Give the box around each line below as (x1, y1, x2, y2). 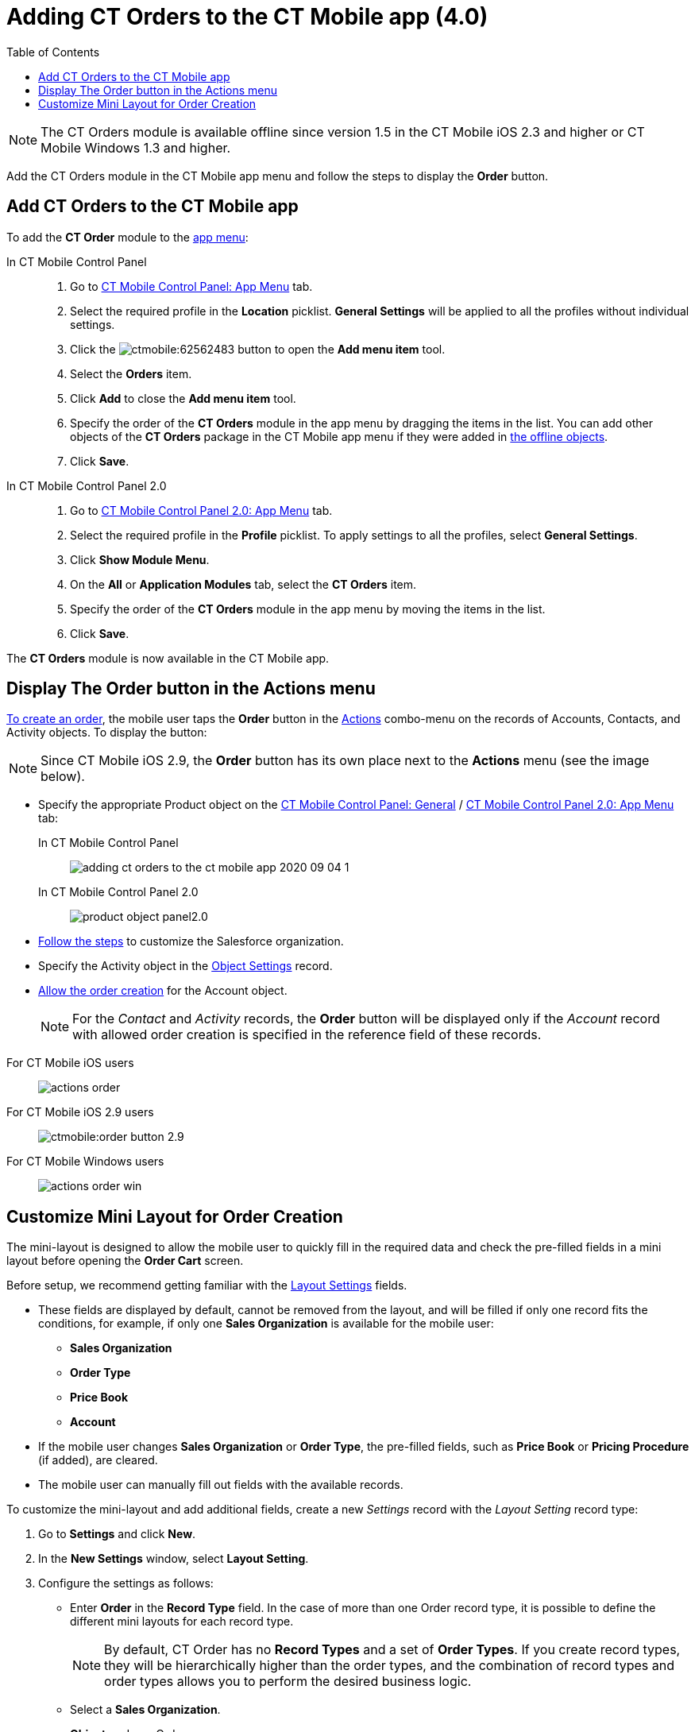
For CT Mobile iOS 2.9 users (6, 1105, 154, 1119)
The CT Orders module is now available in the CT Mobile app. (6, 651, 330, 665)
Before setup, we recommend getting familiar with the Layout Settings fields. (6, 1278, 407, 1293)
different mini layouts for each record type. (70, 1614, 294, 1629)
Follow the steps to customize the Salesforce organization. (38, 934, 344, 949)
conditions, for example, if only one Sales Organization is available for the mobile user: (38, 1316, 494, 1331)
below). (41, 768, 85, 785)
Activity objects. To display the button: (6, 725, 207, 740)
